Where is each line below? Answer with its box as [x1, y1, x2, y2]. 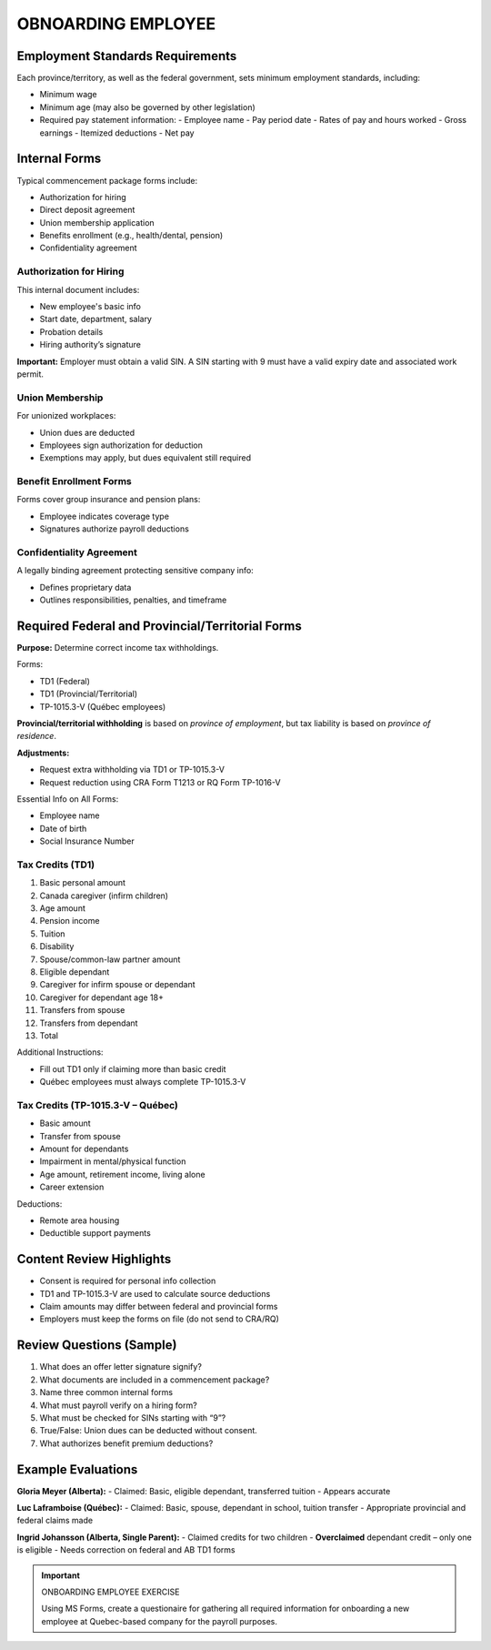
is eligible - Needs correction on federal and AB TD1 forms [16, 1544, 235, 1555]
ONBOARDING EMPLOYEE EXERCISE [41, 1586, 180, 1597]
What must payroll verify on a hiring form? [39, 1400, 197, 1411]
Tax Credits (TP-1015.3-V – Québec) [16, 1098, 179, 1111]
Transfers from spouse [39, 1005, 125, 1016]
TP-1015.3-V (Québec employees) [39, 701, 166, 712]
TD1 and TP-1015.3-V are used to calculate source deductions [39, 1288, 271, 1299]
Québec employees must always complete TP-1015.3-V [39, 1077, 246, 1088]
